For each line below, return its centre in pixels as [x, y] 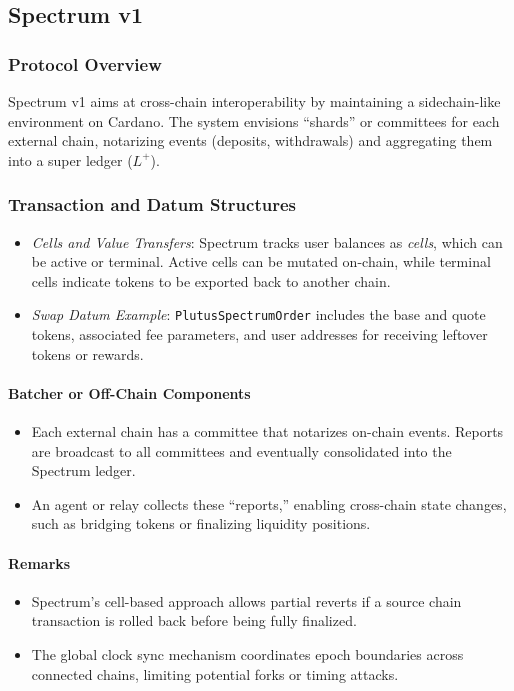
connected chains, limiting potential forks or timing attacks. [215, 673]
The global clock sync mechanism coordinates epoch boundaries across [247, 653]
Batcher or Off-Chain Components [129, 392]
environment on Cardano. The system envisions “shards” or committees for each [254, 120]
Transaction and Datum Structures [152, 204]
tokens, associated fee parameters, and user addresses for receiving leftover [259, 334]
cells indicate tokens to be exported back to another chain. [211, 280]
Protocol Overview [85, 63]
